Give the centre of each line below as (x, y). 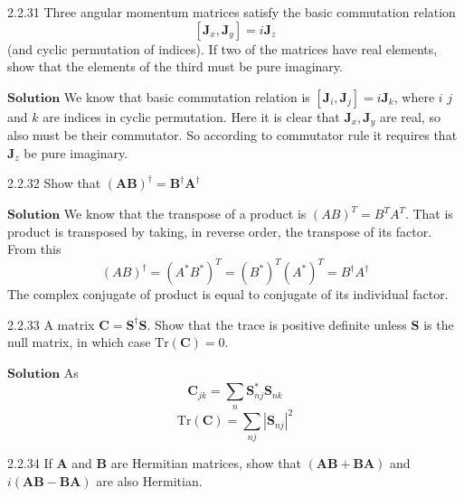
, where (414, 96)
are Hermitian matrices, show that (206, 463)
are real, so (410, 116)
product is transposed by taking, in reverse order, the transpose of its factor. (220, 231)
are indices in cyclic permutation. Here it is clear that (191, 116)
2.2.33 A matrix (51, 324)
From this (34, 249)
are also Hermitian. (149, 480)
